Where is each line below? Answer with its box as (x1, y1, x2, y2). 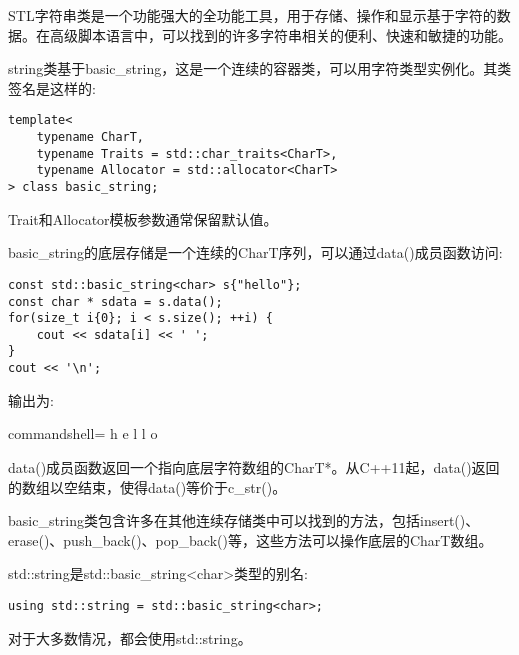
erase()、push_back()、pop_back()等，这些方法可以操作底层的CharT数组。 (8, 529, 493, 550)
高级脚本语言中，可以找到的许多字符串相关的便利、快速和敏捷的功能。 (49, 24, 512, 45)
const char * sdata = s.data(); (8, 294, 223, 309)
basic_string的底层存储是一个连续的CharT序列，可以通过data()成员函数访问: (8, 242, 503, 263)
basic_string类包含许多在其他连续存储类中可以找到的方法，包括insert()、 (8, 510, 480, 531)
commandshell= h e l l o (8, 423, 158, 444)
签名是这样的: (8, 77, 96, 98)
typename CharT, (36, 130, 145, 145)
